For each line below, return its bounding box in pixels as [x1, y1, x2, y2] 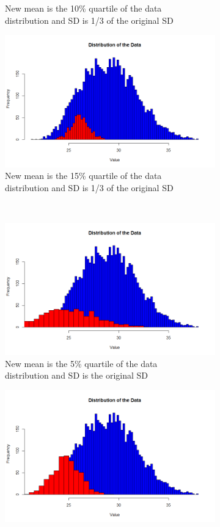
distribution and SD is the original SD [5, 369, 148, 382]
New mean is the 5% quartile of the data [5, 357, 158, 369]
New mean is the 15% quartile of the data [5, 169, 162, 182]
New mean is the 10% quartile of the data [5, 2, 162, 14]
